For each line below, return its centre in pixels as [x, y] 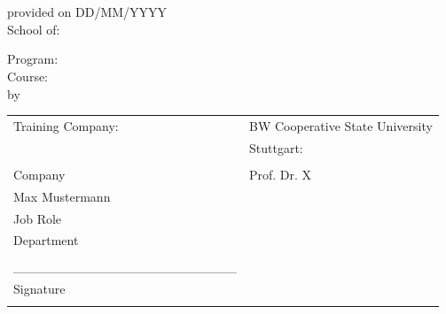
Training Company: [66, 125]
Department [46, 240]
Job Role [38, 218]
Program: [33, 59]
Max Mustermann [62, 196]
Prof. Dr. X [281, 174]
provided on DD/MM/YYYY [87, 12]
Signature [39, 289]
